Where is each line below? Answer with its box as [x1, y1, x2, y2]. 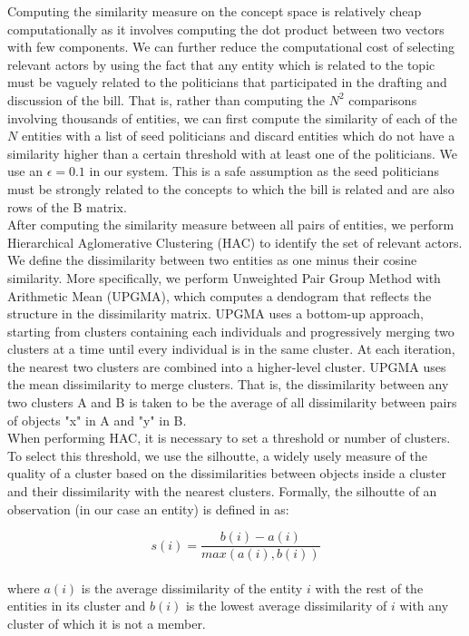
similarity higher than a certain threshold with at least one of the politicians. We [7, 143, 457, 162]
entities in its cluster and [7, 596, 146, 615]
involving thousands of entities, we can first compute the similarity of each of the [7, 108, 457, 127]
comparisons [348, 90, 417, 109]
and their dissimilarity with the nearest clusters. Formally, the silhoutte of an [7, 482, 437, 501]
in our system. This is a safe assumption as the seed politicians [89, 161, 439, 181]
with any [399, 596, 449, 615]
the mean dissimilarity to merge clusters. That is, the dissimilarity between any [7, 375, 449, 394]
